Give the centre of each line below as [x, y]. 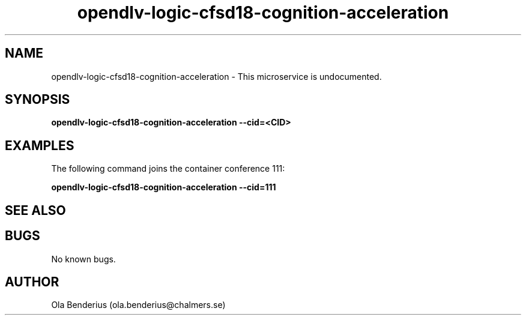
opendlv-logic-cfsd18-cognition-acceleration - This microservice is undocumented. [216, 76]
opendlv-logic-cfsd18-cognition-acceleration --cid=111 [164, 187]
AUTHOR [32, 282]
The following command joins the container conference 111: [168, 169]
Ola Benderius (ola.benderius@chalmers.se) [138, 305]
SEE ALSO [35, 210]
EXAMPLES [40, 145]
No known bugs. [83, 259]
